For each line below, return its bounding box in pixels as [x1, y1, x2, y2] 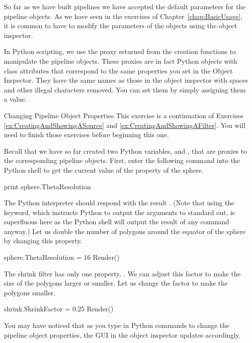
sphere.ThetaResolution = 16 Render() [4, 252, 119, 262]
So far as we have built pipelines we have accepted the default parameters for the [4, 1, 246, 11]
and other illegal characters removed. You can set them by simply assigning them [4, 84, 246, 94]
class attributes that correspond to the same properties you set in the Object [4, 65, 233, 75]
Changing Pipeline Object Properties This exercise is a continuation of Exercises [4, 110, 244, 120]
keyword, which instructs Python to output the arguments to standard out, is [4, 207, 235, 217]
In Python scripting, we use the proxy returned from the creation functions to [4, 46, 236, 56]
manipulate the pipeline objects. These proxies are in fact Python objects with [4, 55, 237, 66]
